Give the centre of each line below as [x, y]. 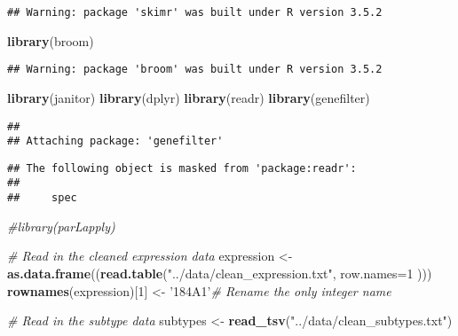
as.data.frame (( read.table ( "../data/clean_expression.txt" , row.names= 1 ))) [220, 273]
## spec [42, 198]
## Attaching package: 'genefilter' [115, 141]
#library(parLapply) [61, 226]
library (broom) [51, 40]
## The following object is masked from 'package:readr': [182, 168]
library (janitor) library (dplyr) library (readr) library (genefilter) [189, 97]
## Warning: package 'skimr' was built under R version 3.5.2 [195, 12]
